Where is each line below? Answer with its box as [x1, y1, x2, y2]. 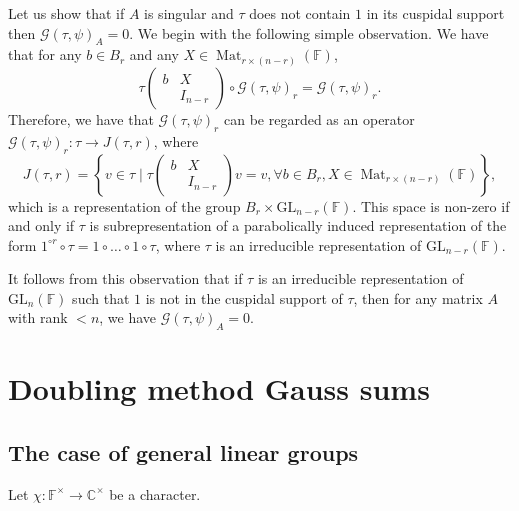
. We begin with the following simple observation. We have [129, 22, 489, 43]
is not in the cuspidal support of [145, 287, 343, 308]
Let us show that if [8, 3, 125, 23]
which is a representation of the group [8, 195, 241, 216]
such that [72, 287, 130, 308]
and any [129, 44, 179, 65]
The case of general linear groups [8, 437, 359, 468]
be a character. [109, 483, 201, 504]
